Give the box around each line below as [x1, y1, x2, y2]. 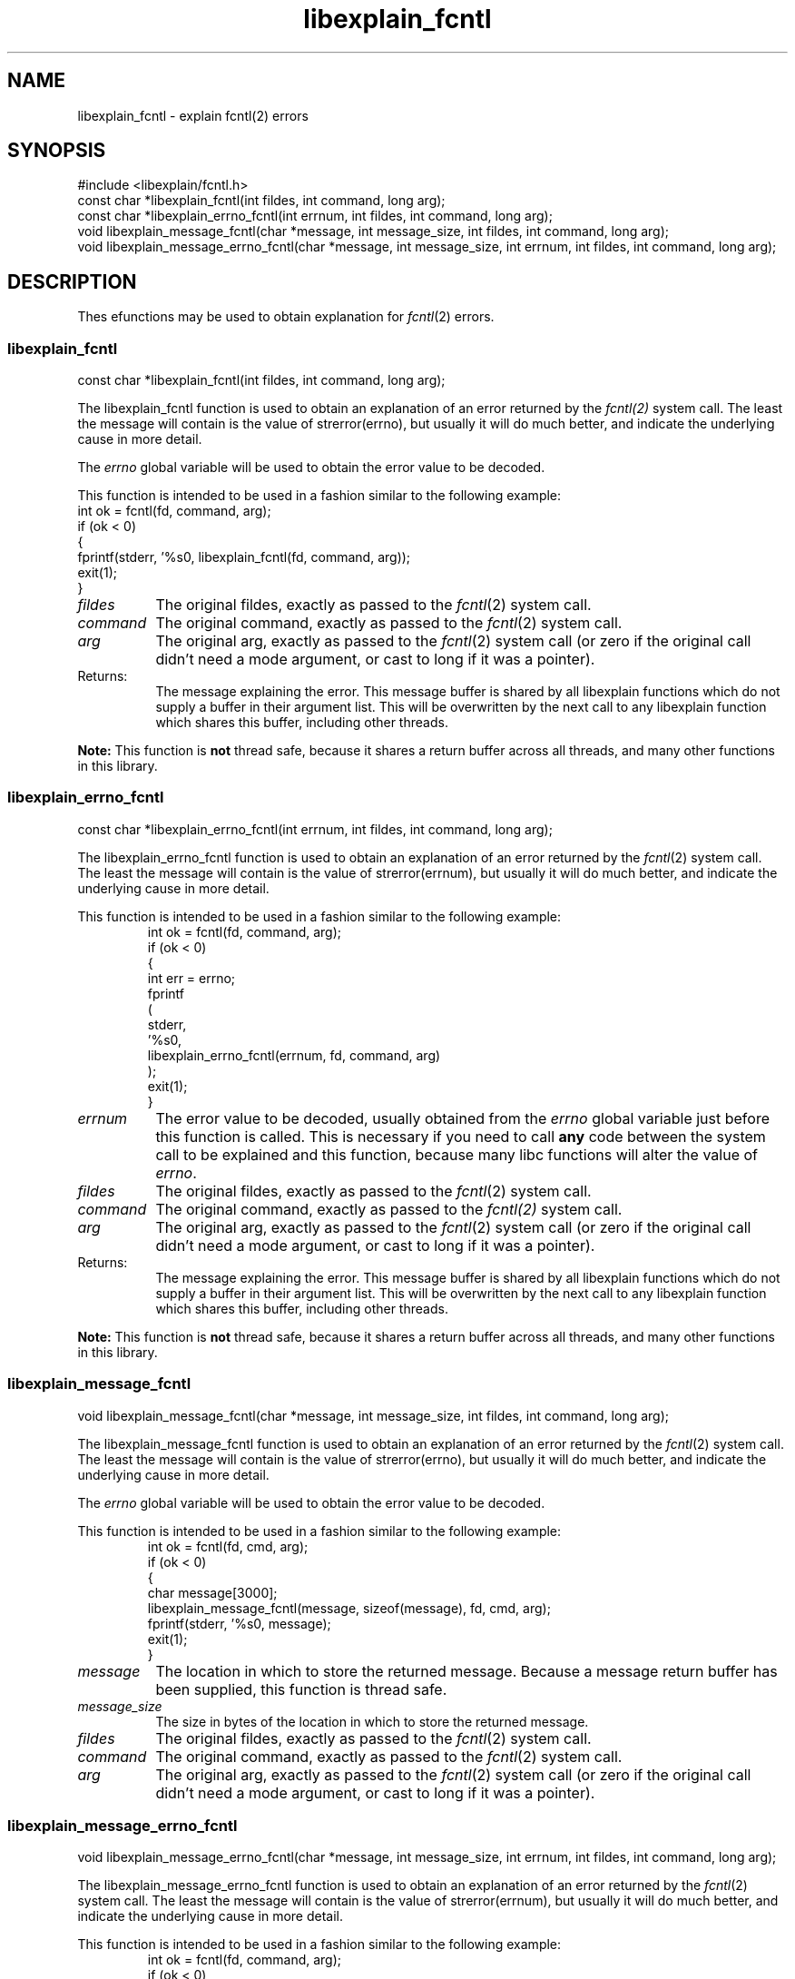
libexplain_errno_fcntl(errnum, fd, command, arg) [147, 1047, 441, 1063]
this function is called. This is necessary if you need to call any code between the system [155, 1127, 766, 1146]
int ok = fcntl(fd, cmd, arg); [147, 1538, 309, 1554]
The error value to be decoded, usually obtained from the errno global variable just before [155, 1108, 770, 1127]
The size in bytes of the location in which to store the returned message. [155, 1713, 589, 1729]
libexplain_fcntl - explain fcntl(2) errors [77, 107, 309, 123]
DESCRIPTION [7, 270, 137, 293]
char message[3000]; [147, 1584, 278, 1600]
